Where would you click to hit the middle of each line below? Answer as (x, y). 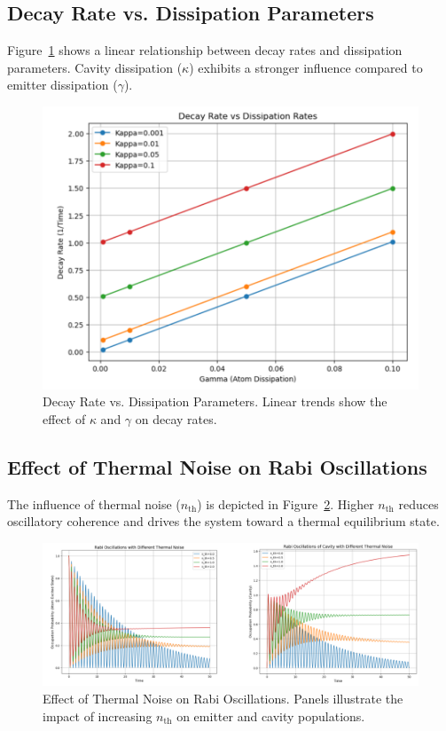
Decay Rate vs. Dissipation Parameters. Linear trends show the (215, 401)
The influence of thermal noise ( (94, 503)
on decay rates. (176, 418)
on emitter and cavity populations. (271, 715)
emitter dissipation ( (63, 85)
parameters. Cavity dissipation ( (95, 67)
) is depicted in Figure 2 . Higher (286, 503)
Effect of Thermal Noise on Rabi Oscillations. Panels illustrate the (223, 698)
